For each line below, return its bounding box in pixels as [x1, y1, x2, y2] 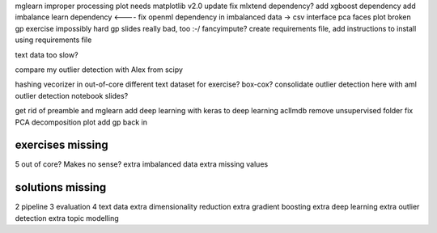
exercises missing [15, 138, 108, 152]
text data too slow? [15, 49, 78, 60]
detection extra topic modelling [15, 213, 119, 222]
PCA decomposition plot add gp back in [15, 117, 147, 127]
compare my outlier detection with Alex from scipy [15, 65, 184, 74]
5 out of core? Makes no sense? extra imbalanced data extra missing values [15, 159, 269, 169]
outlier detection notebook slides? [15, 91, 129, 100]
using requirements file [15, 35, 92, 44]
